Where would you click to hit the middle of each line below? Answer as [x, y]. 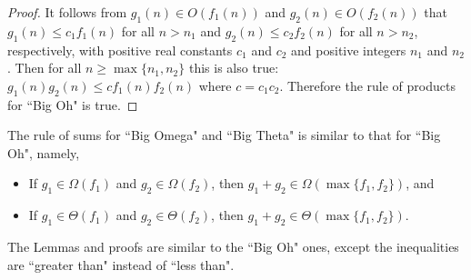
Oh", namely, [44, 152]
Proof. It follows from [67, 12]
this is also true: [234, 68]
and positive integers [349, 50]
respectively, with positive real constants [120, 50]
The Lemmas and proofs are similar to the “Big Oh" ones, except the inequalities [233, 246]
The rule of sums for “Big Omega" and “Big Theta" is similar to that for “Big [224, 135]
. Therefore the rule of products [367, 85]
